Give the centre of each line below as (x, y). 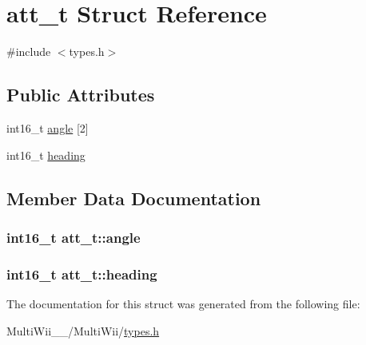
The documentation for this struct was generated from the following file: (183, 303)
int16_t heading (46, 155)
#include (29, 52)
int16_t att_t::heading (82, 274)
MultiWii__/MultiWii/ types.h (83, 330)
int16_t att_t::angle (74, 237)
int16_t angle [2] (48, 127)
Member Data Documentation (134, 198)
